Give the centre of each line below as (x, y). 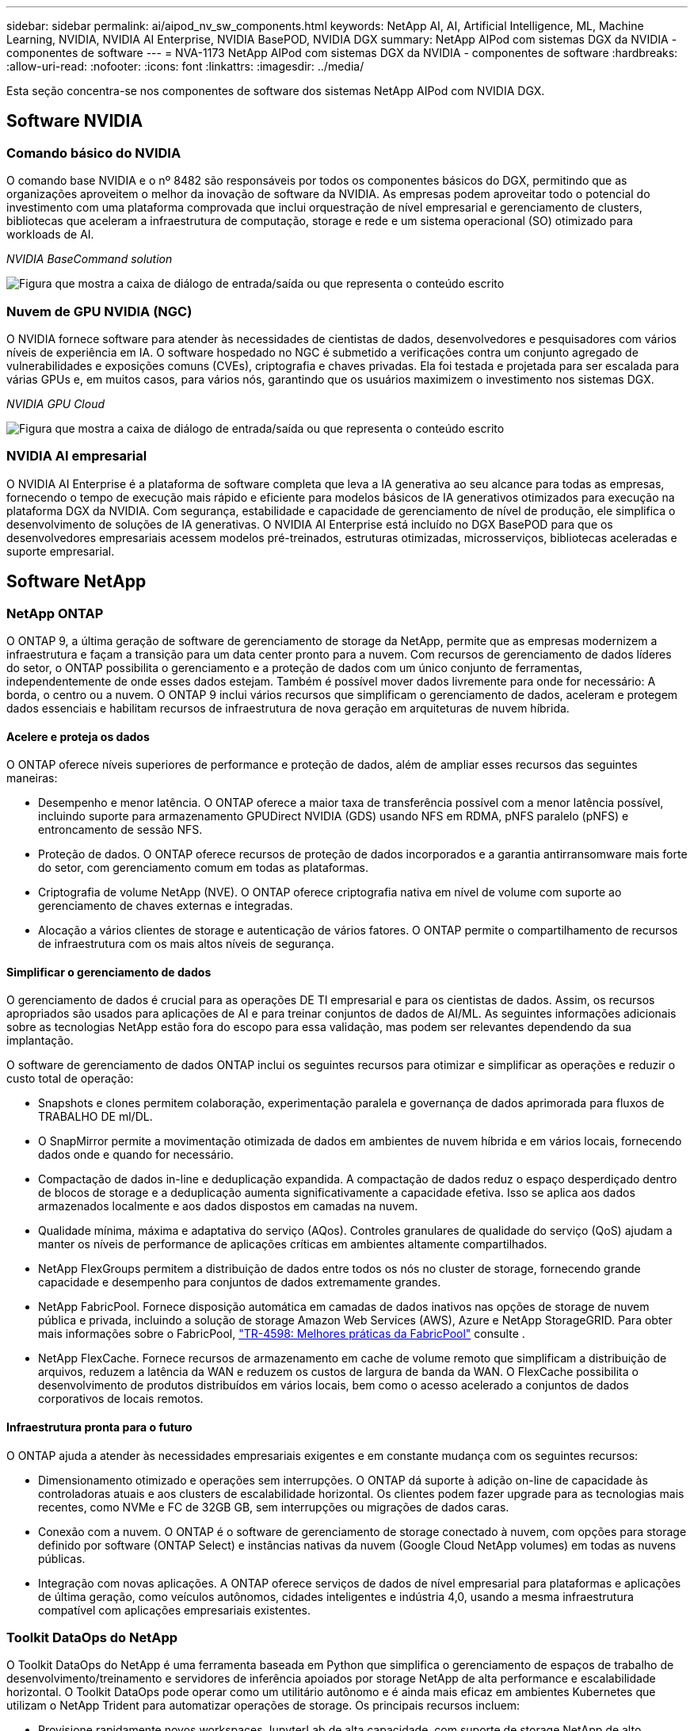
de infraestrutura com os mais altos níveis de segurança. (186, 944)
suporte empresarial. (61, 551)
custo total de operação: (70, 1079)
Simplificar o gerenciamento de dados (109, 972)
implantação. (40, 1041)
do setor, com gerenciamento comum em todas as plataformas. (204, 868)
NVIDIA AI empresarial (77, 456)
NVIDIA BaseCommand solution (90, 259)
